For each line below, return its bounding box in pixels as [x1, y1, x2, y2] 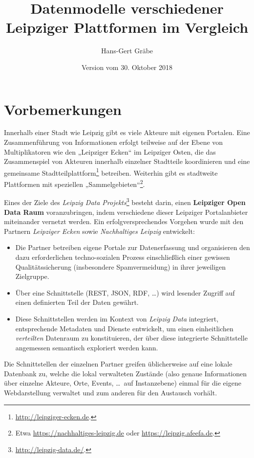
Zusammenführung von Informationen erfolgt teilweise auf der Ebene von [4, 137, 223, 147]
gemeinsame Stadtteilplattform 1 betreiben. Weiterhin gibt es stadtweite [4, 166, 218, 178]
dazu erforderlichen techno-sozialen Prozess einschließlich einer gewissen [15, 252, 230, 262]
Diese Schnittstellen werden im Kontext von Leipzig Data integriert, [15, 313, 219, 323]
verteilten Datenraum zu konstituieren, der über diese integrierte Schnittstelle [15, 333, 248, 343]
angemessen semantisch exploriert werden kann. [15, 342, 158, 352]
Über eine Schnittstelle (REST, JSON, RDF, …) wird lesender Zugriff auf [15, 287, 235, 298]
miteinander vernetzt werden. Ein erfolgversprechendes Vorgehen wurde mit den [4, 216, 244, 227]
